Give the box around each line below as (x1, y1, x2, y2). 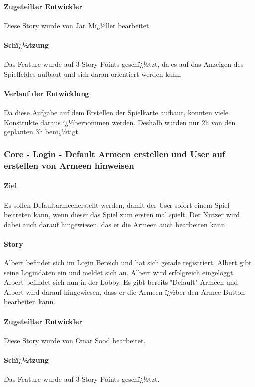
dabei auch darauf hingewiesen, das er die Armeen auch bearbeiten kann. (4, 219, 227, 229)
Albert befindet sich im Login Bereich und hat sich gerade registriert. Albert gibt (4, 258, 252, 268)
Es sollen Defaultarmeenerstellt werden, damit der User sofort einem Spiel (4, 199, 230, 210)
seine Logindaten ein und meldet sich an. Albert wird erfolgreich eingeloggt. (4, 267, 235, 277)
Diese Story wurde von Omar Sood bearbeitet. (4, 335, 146, 345)
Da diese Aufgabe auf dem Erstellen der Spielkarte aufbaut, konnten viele (4, 107, 229, 118)
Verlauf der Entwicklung (4, 88, 89, 98)
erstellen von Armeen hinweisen (4, 159, 134, 171)
